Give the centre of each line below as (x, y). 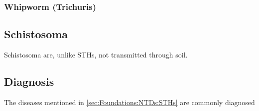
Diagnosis (29, 82)
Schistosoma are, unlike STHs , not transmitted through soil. (96, 55)
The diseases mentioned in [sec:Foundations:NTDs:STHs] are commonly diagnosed (129, 102)
